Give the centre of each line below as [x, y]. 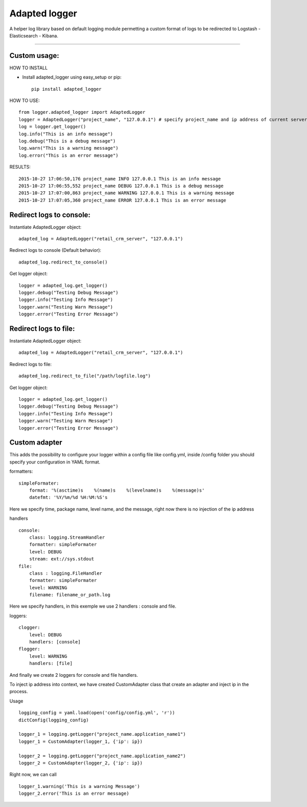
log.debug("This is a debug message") [67, 141]
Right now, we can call [33, 775]
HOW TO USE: [25, 100]
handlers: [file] [51, 663]
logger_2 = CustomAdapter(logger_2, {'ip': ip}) [81, 763]
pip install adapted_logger [67, 89]
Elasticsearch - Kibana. [34, 35]
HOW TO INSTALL [29, 68]
